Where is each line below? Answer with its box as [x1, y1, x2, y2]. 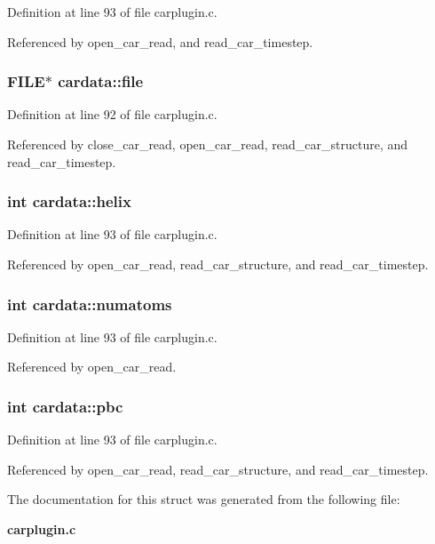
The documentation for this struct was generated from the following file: [7, 490, 400, 508]
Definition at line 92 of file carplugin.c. [7, 105, 217, 124]
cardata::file [58, 70, 144, 92]
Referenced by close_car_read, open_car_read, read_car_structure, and [7, 135, 408, 153]
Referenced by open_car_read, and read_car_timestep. [7, 32, 313, 51]
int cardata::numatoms [7, 292, 172, 315]
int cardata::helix [7, 190, 131, 212]
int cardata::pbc [7, 395, 123, 417]
